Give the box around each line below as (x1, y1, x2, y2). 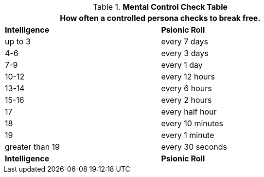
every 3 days (161, 48, 209, 58)
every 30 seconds (161, 142, 227, 152)
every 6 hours (161, 83, 212, 93)
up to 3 (5, 37, 31, 46)
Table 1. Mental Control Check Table (92, 2, 228, 12)
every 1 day (161, 60, 203, 70)
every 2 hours (161, 95, 212, 105)
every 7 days (161, 37, 208, 46)
